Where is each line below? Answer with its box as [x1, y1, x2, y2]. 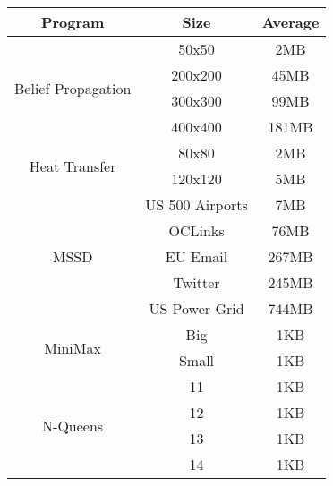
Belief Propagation [14, 77, 132, 98]
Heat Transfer [29, 155, 116, 176]
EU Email [165, 246, 228, 267]
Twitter [173, 272, 220, 293]
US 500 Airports [145, 194, 248, 215]
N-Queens [42, 414, 104, 436]
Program [40, 12, 105, 32]
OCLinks [168, 220, 225, 241]
